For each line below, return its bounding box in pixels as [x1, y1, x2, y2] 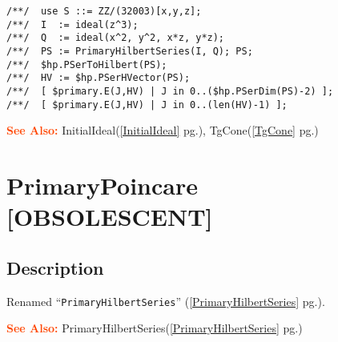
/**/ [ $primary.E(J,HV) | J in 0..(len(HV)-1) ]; [6, 99, 288, 111]
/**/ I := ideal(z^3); [6, 18, 139, 30]
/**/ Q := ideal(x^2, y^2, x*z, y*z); [6, 32, 225, 44]
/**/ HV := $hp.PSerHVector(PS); [6, 72, 191, 84]
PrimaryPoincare [6, 169, 198, 202]
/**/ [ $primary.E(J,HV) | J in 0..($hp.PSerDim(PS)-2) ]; [6, 85, 334, 97]
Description [6, 255, 104, 280]
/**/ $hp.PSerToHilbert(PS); [6, 58, 167, 70]
